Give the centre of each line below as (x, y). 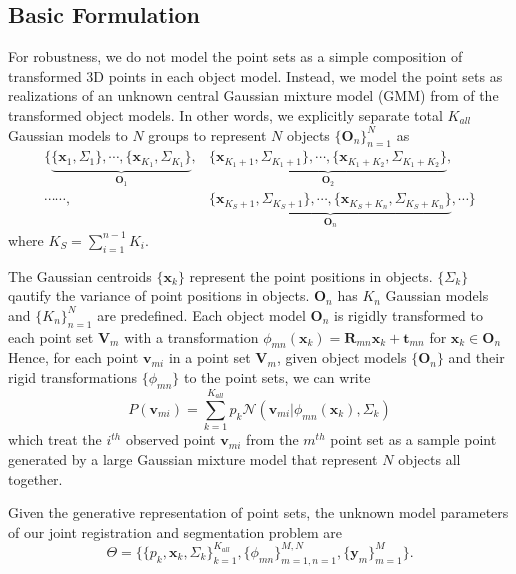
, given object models (341, 357)
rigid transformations (73, 377)
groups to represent (207, 134)
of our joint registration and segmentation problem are (175, 531)
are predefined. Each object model (201, 314)
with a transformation (191, 336)
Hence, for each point (73, 357)
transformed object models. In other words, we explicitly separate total (225, 114)
